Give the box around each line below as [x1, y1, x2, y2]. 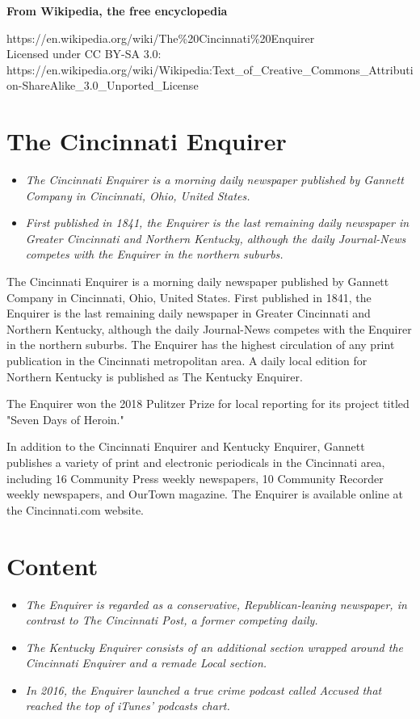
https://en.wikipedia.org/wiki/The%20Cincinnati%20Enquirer [6, 29, 315, 46]
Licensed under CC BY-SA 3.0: [6, 45, 162, 62]
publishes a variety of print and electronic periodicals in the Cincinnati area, [6, 454, 385, 470]
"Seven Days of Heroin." [6, 410, 124, 427]
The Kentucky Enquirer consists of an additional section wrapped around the [25, 638, 403, 655]
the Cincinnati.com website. [6, 501, 145, 518]
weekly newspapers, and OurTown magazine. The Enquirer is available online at [6, 486, 403, 502]
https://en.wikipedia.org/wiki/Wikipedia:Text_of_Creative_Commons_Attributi [6, 61, 414, 78]
